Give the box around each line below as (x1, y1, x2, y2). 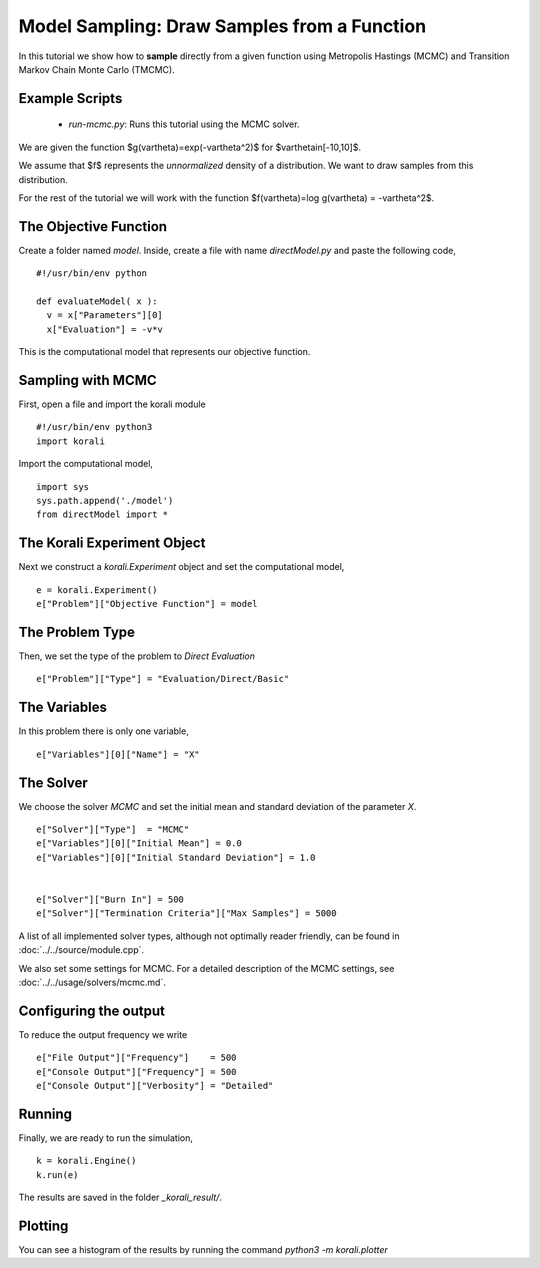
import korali (36, 435, 105, 447)
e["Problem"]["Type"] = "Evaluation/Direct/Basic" (36, 673, 290, 685)
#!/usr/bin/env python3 (36, 421, 153, 433)
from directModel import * (36, 509, 169, 520)
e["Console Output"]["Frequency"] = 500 (36, 1066, 237, 1077)
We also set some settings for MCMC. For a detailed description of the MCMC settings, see (18, 962, 395, 974)
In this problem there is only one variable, (18, 725, 189, 737)
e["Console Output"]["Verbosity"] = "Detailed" (36, 1080, 274, 1091)
